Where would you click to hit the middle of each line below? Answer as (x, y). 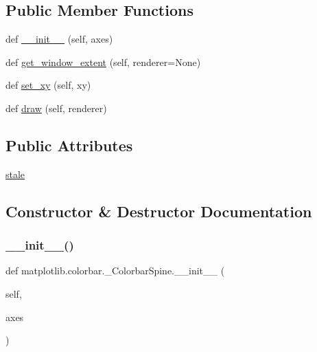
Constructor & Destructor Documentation (159, 211)
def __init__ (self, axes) (59, 39)
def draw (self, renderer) (56, 108)
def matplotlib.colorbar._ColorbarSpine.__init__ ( (115, 271)
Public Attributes (69, 145)
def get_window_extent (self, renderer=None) (103, 62)
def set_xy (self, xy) (48, 85)
